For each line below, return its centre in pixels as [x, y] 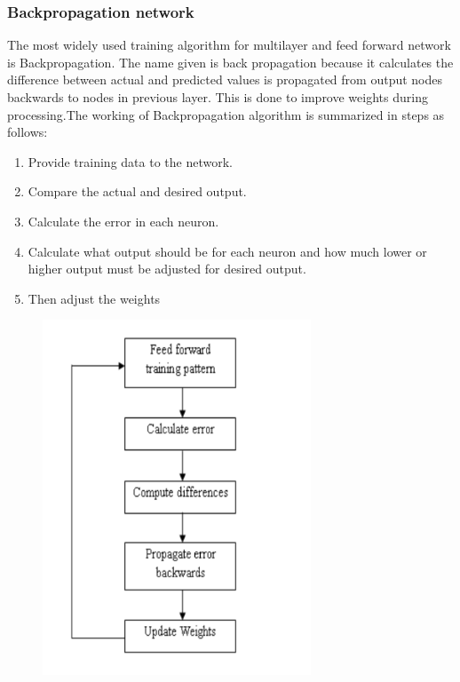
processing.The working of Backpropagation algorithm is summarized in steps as [226, 114]
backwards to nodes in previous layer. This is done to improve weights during [218, 97]
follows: [28, 132]
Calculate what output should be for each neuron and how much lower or [227, 251]
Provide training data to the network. [130, 161]
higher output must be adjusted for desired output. [167, 269]
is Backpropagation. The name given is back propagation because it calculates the [230, 62]
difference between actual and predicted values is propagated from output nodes [225, 79]
